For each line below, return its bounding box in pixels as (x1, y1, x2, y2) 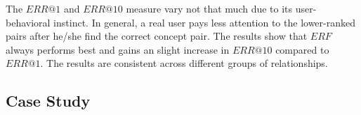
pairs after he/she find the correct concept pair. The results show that (6, 29, 308, 43)
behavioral (6, 15, 51, 29)
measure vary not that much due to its (126, 1, 293, 15)
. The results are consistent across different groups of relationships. (40, 56, 328, 70)
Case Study (6, 90, 91, 112)
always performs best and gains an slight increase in (6, 42, 230, 56)
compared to (275, 42, 329, 56)
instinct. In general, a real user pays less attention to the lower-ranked (53, 15, 355, 29)
